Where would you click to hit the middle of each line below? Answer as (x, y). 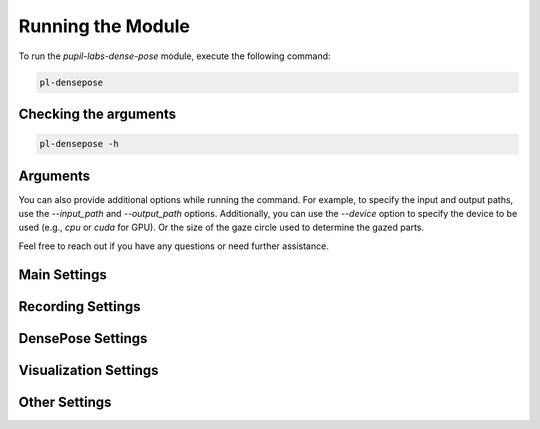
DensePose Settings (83, 338)
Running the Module (104, 26)
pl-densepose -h (79, 144)
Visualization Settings (88, 370)
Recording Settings (79, 306)
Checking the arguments (97, 113)
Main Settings (62, 274)
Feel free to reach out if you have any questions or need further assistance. (173, 246)
